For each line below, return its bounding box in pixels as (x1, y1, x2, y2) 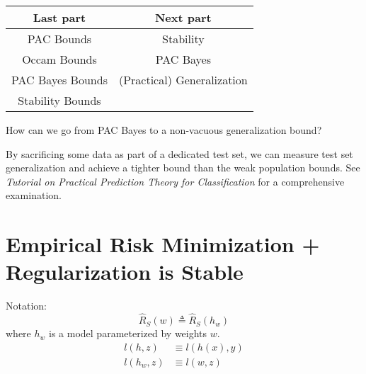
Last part (33, 9, 86, 25)
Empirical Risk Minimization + (6, 229, 320, 259)
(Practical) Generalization (118, 72, 248, 88)
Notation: (6, 298, 47, 313)
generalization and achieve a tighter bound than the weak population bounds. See (6, 160, 360, 175)
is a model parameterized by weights (49, 326, 207, 341)
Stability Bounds (18, 92, 101, 108)
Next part (154, 9, 212, 25)
